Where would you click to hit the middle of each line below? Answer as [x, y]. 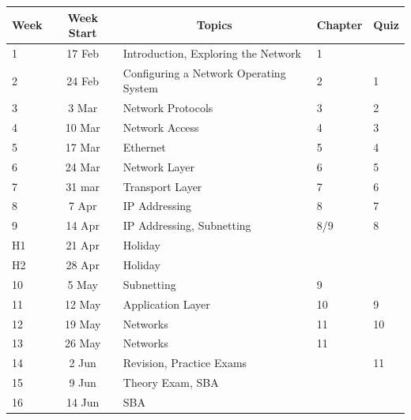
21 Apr [83, 245]
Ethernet [144, 146]
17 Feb [83, 52]
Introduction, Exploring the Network [212, 52]
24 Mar [83, 166]
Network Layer [158, 166]
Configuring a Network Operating [204, 72]
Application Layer [166, 304]
